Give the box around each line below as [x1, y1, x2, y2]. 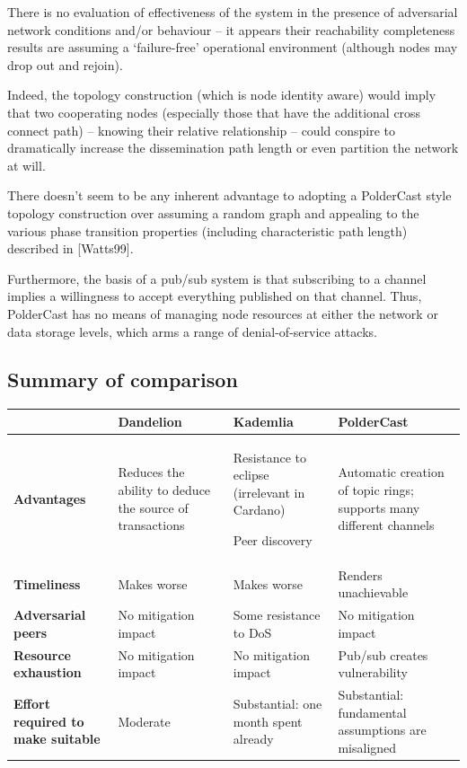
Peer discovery [233, 531, 313, 550]
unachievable [338, 583, 409, 602]
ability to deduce [118, 481, 211, 499]
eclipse [233, 465, 269, 484]
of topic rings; [338, 481, 414, 499]
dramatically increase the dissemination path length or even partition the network [7, 138, 459, 157]
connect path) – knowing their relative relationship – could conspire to [7, 120, 395, 139]
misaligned [338, 737, 397, 756]
